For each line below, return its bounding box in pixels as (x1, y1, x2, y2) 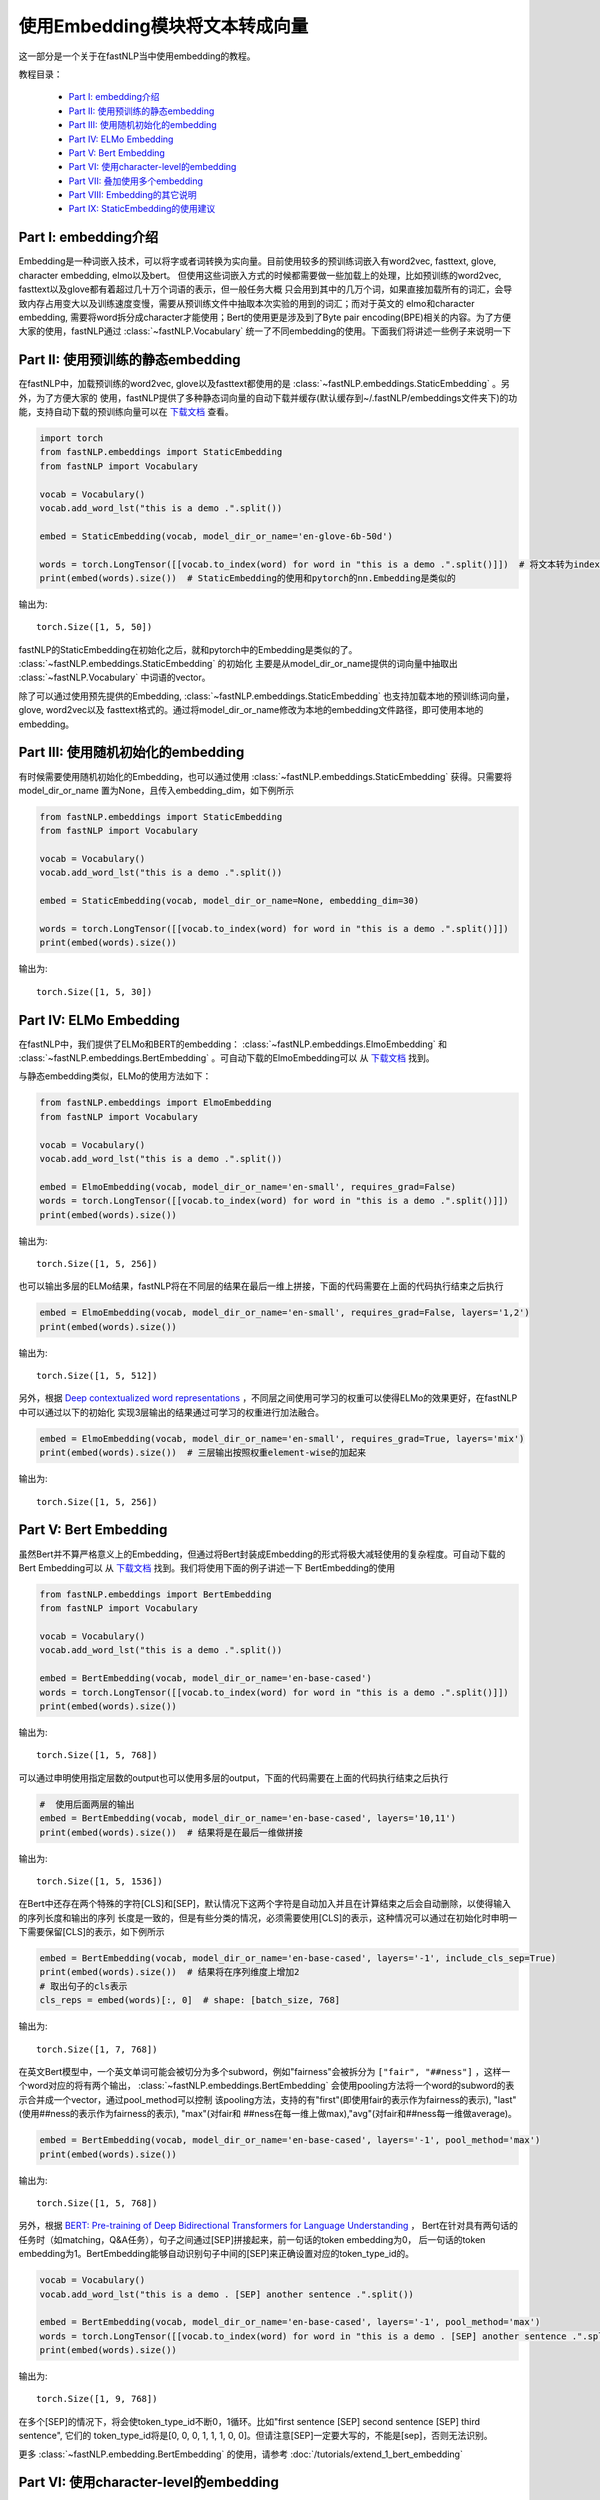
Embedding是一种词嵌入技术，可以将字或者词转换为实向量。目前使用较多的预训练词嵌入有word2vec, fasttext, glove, (18, 255, 497, 267)
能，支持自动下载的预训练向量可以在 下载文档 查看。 (18, 406, 234, 417)
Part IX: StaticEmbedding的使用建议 (68, 203, 216, 215)
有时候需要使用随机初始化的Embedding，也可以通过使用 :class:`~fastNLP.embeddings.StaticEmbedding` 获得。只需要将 (18, 770, 513, 782)
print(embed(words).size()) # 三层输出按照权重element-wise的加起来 (39, 1447, 367, 1459)
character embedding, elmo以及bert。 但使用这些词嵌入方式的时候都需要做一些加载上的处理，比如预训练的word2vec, (18, 269, 502, 281)
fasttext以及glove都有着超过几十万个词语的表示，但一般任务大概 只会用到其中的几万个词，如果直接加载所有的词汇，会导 (18, 283, 513, 295)
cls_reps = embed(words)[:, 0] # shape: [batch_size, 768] (39, 1995, 341, 2006)
